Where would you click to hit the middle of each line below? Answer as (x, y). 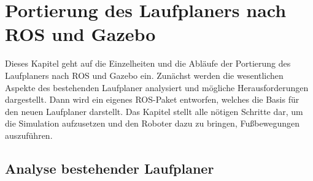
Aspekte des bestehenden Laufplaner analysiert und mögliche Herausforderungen (157, 87)
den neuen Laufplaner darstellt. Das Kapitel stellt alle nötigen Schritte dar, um (154, 111)
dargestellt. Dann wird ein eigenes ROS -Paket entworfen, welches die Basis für (152, 99)
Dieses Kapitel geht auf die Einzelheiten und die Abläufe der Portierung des (148, 63)
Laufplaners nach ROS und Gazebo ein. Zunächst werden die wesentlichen (144, 75)
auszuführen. (29, 135)
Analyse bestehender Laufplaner (110, 168)
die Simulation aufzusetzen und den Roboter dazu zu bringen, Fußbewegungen (153, 123)
